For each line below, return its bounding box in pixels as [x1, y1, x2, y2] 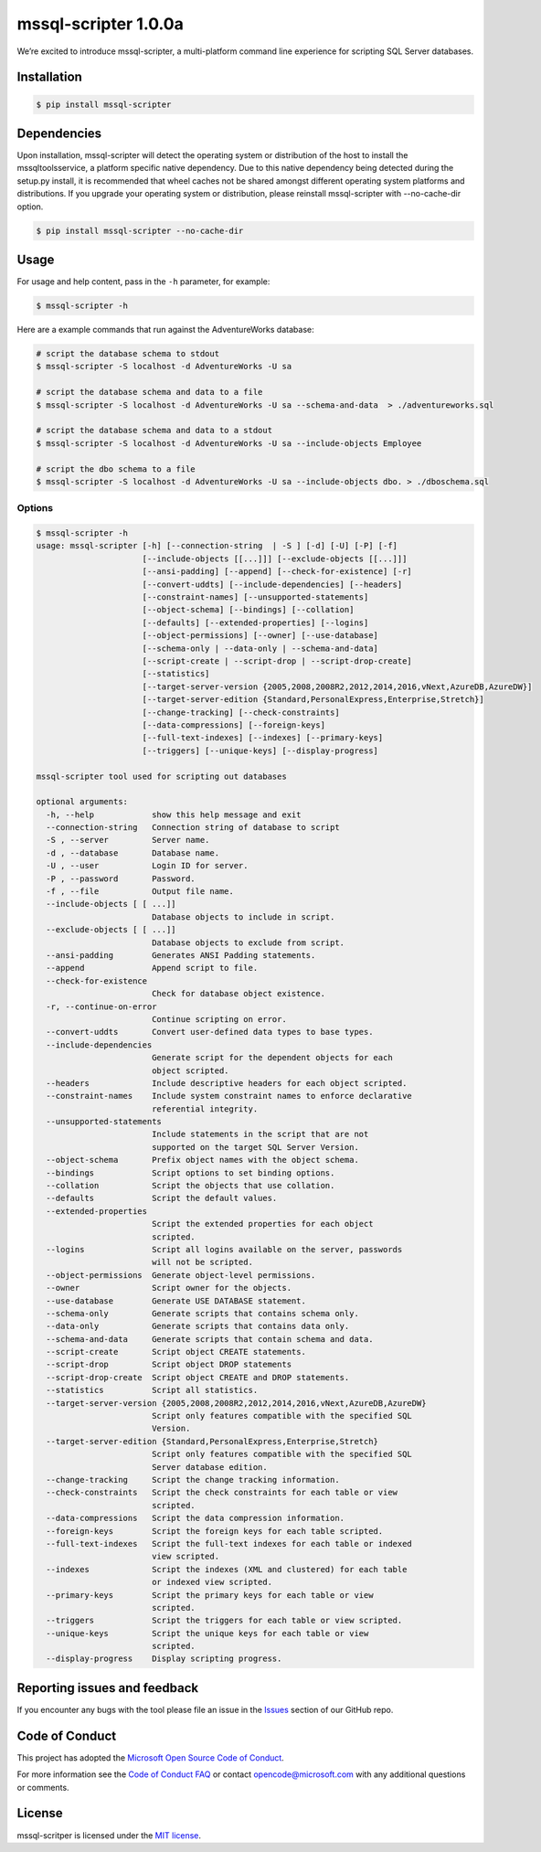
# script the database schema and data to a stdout [36, 425, 273, 436]
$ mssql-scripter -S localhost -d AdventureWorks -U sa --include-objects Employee [36, 438, 422, 448]
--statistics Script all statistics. [46, 1385, 259, 1396]
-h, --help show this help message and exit [46, 809, 302, 820]
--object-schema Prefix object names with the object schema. [46, 1155, 360, 1165]
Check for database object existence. [151, 988, 326, 999]
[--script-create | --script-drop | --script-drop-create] [142, 656, 413, 666]
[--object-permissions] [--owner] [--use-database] [142, 631, 379, 641]
